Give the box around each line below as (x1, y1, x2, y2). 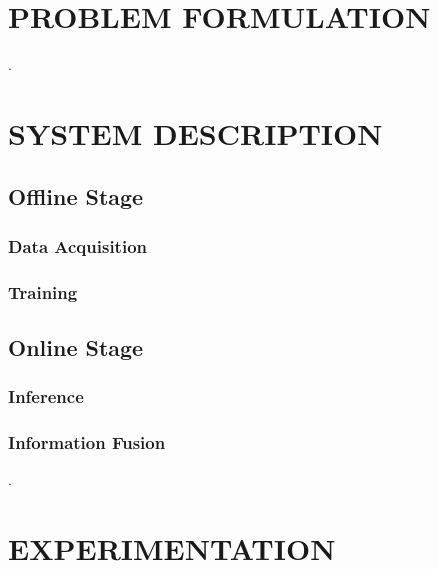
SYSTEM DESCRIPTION (8, 112, 383, 153)
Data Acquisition (8, 233, 147, 258)
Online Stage (8, 331, 144, 362)
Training (8, 279, 78, 304)
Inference (8, 384, 84, 409)
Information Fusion (8, 430, 166, 455)
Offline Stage (8, 181, 144, 212)
